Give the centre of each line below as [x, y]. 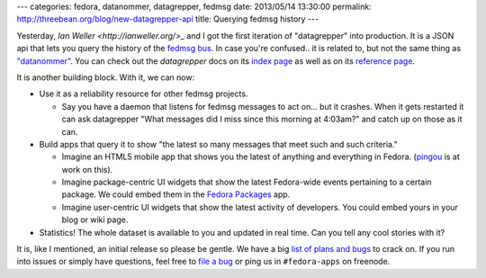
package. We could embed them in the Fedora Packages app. [176, 194]
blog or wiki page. [95, 220]
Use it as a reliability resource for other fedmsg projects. [144, 94]
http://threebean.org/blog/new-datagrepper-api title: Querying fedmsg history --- [168, 19]
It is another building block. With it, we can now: [106, 77]
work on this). [87, 169]
